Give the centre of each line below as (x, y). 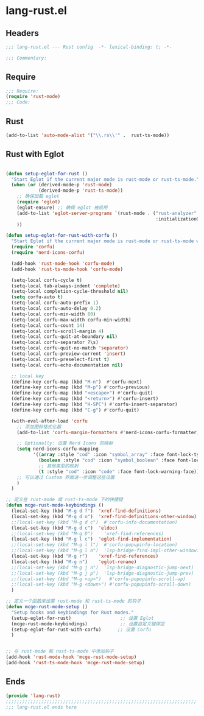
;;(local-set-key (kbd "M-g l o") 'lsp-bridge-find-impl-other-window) (105, 551)
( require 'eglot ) (39, 202)
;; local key (28, 376)
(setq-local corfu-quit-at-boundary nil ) (65, 337)
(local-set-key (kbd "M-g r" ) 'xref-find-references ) (85, 556)
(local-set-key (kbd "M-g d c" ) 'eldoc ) (65, 528)
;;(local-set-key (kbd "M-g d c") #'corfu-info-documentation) (94, 522)
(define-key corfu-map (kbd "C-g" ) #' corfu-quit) (75, 410)
